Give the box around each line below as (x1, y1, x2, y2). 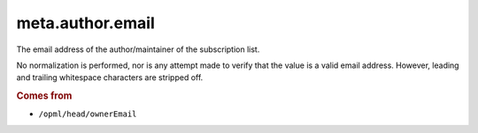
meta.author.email (16, 13, 155, 33)
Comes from (16, 90, 73, 102)
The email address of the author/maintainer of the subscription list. (16, 44, 260, 55)
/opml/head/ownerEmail (38, 109, 137, 119)
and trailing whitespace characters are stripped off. (16, 72, 204, 83)
